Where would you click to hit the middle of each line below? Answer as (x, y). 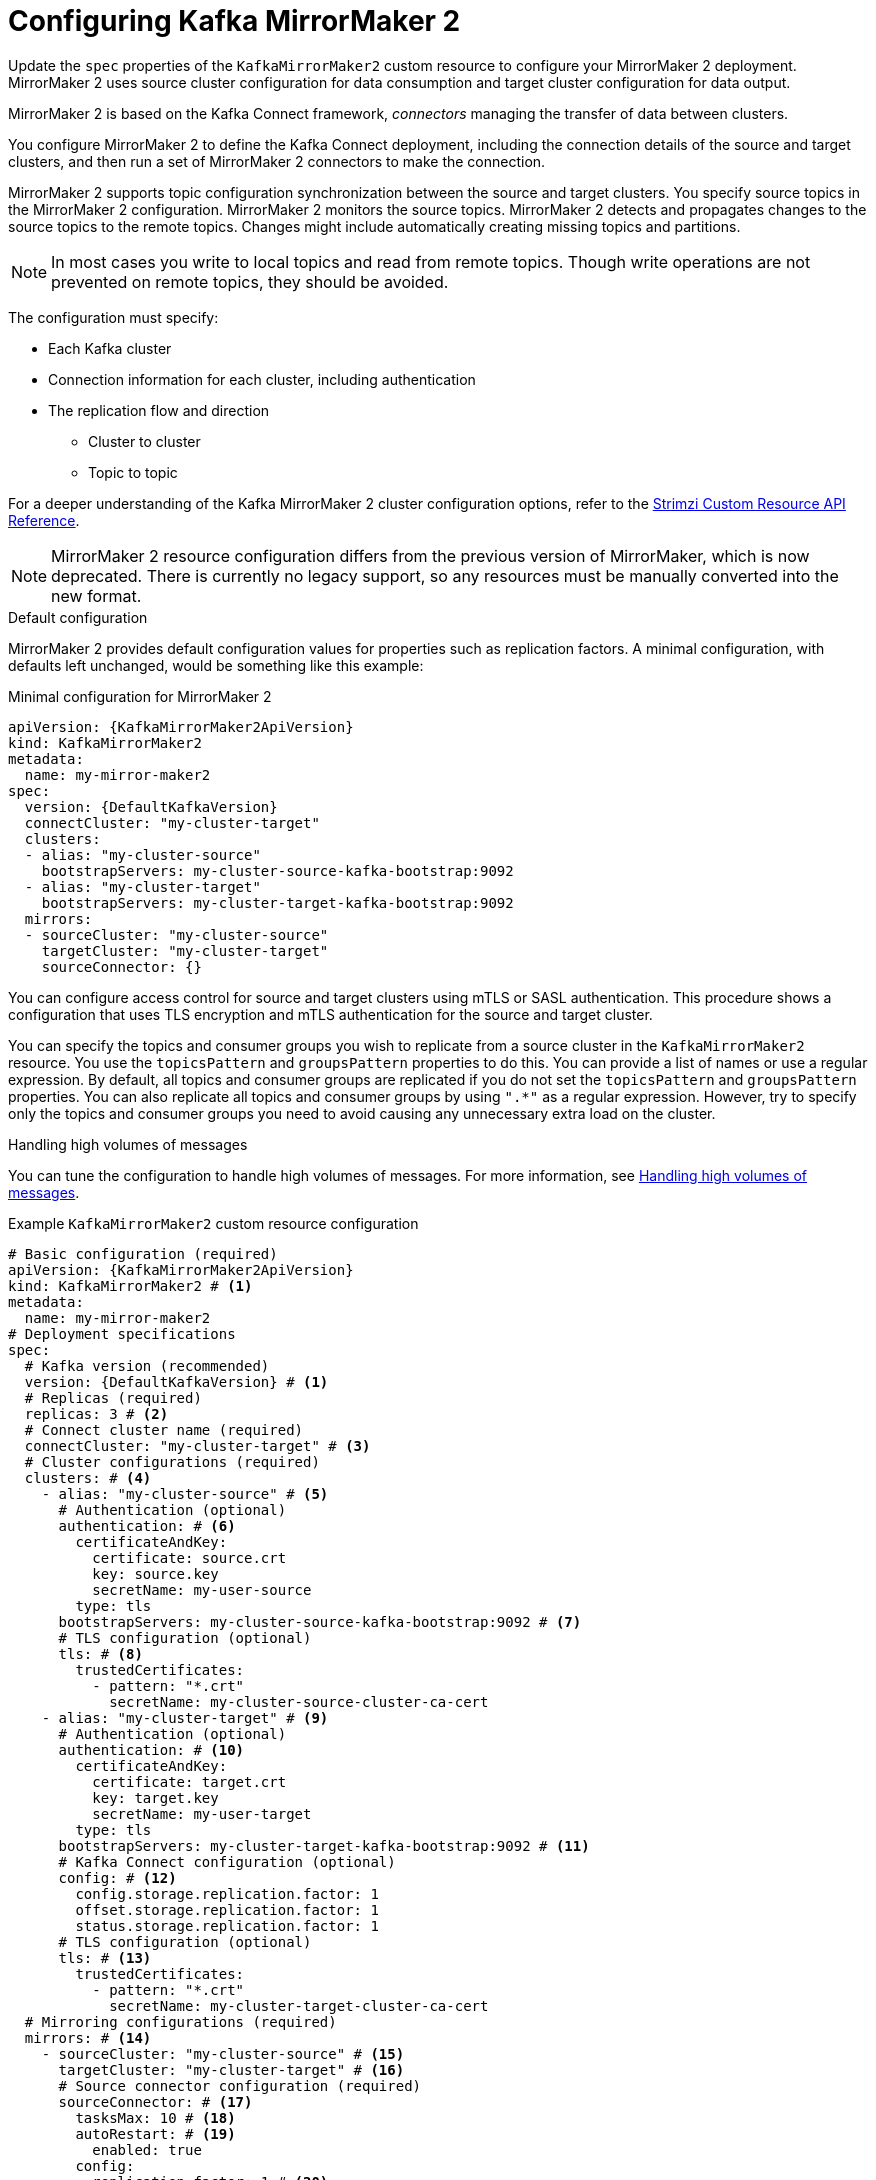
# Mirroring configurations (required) (180, 2021)
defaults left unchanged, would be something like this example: (216, 665)
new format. (96, 595)
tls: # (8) (100, 1653)
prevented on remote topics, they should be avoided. (250, 281)
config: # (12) (117, 1877)
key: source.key (155, 1573)
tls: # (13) (105, 1957)
